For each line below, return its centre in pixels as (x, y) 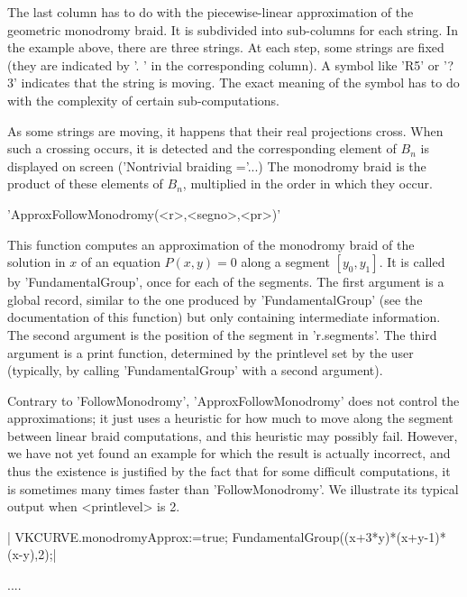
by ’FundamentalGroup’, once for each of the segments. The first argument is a (226, 282)
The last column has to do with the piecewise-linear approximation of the (211, 12)
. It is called (412, 262)
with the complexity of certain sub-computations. (143, 100)
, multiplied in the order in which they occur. (307, 184)
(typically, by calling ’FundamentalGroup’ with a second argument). (195, 370)
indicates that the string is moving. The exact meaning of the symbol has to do (240, 83)
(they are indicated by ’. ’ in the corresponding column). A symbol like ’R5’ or (224, 64)
